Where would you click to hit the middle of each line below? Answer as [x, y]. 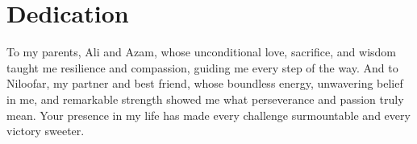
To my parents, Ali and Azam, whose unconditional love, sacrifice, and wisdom [201, 52]
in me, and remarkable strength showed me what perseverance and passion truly [205, 99]
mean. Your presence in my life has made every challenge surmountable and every [208, 115]
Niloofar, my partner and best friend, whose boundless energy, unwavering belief [205, 83]
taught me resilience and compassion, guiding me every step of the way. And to [202, 67]
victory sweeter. [46, 131]
